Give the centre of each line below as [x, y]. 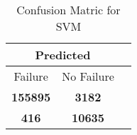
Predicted [63, 55]
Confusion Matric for [68, 10]
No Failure [88, 76]
